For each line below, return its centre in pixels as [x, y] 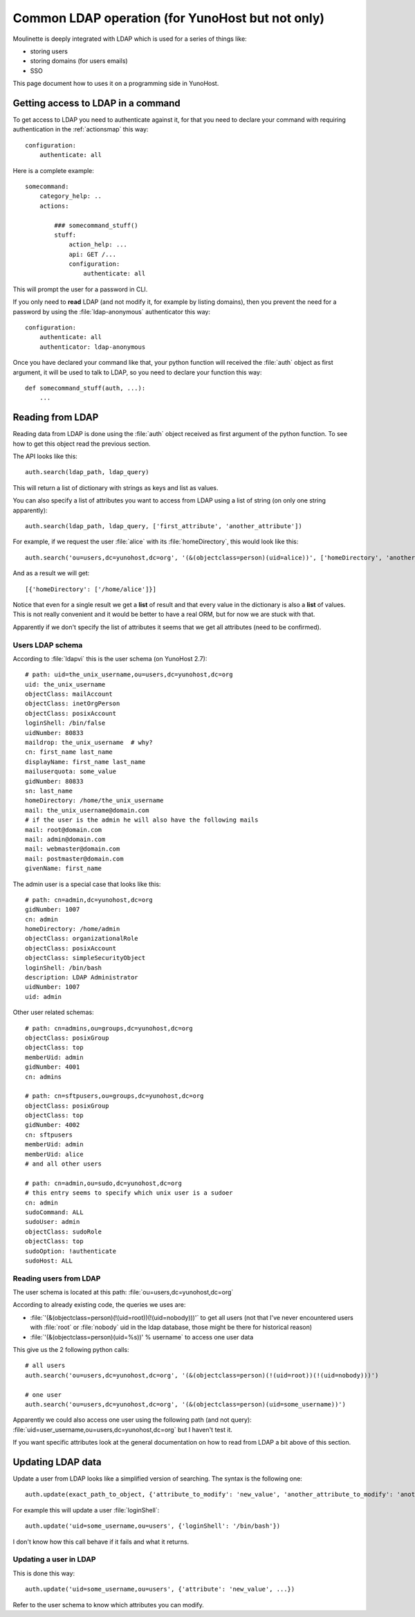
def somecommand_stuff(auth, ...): [85, 388]
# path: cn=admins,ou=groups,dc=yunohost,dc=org [109, 1028]
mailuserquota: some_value [71, 771]
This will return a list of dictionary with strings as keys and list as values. [116, 487]
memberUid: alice [54, 1154]
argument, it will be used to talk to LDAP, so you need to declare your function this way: [137, 372]
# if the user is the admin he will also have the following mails [142, 820]
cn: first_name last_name [69, 752]
